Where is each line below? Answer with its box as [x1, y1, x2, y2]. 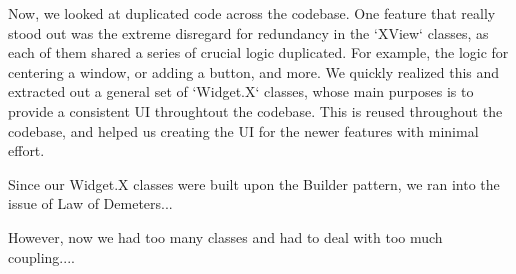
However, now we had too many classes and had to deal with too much [8, 226, 443, 247]
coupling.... [8, 246, 75, 267]
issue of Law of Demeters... [8, 193, 173, 214]
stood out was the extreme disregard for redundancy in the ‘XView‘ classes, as [8, 22, 489, 43]
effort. [8, 140, 45, 161]
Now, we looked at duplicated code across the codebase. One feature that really [8, 3, 496, 23]
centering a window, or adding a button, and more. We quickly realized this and [8, 61, 500, 82]
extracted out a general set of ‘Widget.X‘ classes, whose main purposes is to [8, 81, 474, 102]
